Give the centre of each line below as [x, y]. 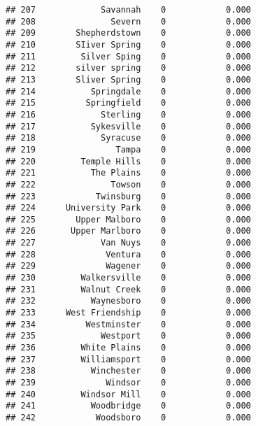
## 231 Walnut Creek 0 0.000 [128, 289]
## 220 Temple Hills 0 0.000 [128, 161]
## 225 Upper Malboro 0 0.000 [128, 219]
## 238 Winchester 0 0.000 [128, 371]
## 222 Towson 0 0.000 [128, 184]
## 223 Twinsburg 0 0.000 [128, 196]
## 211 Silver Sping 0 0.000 [128, 56]
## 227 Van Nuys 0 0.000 [128, 243]
